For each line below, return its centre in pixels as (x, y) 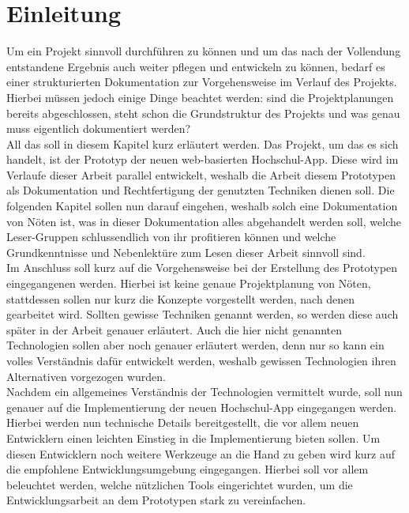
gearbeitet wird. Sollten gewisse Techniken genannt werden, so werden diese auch (203, 314)
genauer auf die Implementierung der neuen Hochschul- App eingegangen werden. (202, 407)
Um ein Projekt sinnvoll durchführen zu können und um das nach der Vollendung (204, 51)
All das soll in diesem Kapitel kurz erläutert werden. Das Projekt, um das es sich (203, 143)
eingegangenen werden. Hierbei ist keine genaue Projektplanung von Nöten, (189, 283)
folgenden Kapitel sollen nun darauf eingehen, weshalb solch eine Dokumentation (202, 206)
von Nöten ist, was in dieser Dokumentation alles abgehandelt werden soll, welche (204, 221)
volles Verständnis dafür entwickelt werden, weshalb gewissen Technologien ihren (201, 360)
